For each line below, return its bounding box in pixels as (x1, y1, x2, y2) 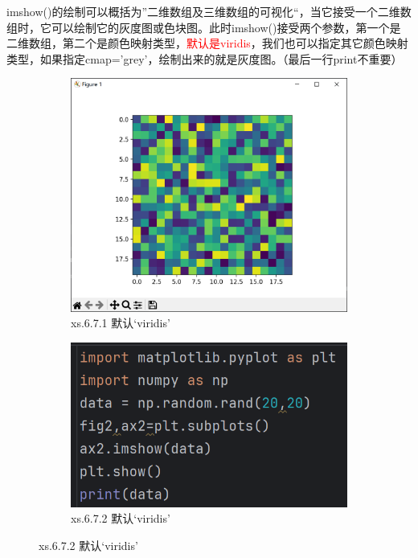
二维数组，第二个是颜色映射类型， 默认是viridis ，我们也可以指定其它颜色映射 (6, 35, 408, 51)
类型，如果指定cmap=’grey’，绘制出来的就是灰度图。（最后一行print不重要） (6, 50, 403, 67)
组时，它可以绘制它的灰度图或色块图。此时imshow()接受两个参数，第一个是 (6, 18, 401, 35)
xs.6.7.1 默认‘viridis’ (71, 314, 170, 331)
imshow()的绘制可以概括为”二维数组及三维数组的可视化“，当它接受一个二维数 (6, 3, 412, 19)
